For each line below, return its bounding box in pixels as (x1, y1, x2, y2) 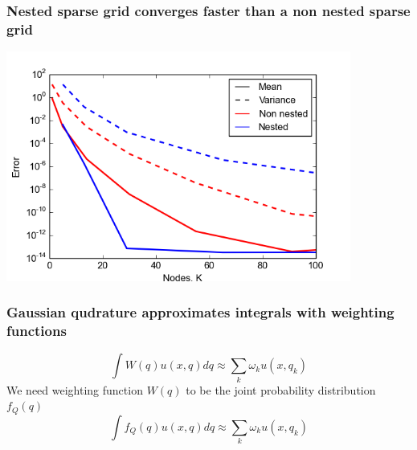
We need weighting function (6, 381, 143, 398)
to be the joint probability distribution (186, 381, 376, 398)
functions (6, 321, 67, 341)
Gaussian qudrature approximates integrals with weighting (6, 302, 395, 322)
